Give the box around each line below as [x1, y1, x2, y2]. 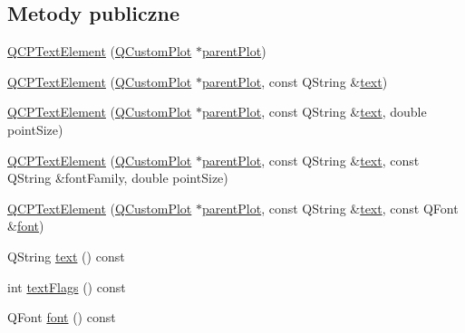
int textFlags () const [7, 277, 126, 296]
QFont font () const [7, 308, 116, 327]
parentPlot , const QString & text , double [201, 102, 427, 121]
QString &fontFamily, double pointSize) [7, 168, 228, 187]
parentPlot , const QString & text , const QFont [201, 198, 459, 217]
